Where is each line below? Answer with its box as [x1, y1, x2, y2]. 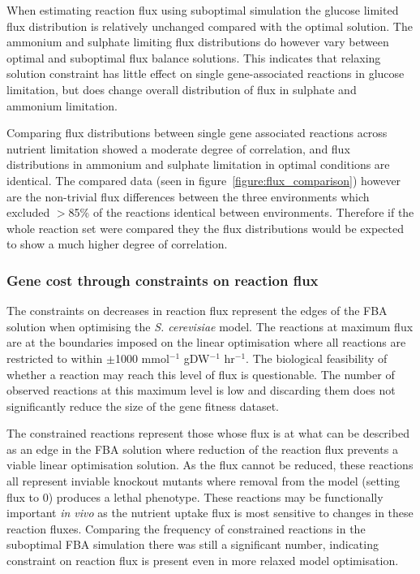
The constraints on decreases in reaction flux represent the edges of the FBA [6, 302, 388, 319]
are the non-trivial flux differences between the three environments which [6, 188, 370, 205]
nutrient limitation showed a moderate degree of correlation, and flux [6, 140, 350, 157]
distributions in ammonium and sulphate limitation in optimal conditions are [6, 156, 390, 173]
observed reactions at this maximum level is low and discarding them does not [6, 382, 396, 399]
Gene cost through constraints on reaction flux [6, 270, 319, 290]
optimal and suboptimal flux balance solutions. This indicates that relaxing [6, 49, 381, 66]
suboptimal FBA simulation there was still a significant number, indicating [6, 536, 379, 553]
